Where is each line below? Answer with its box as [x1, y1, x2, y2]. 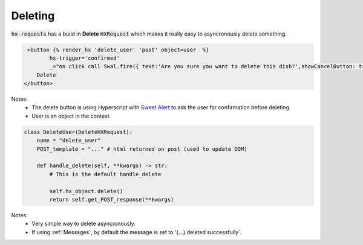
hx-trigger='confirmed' [49, 54, 120, 62]
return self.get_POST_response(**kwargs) [49, 196, 174, 203]
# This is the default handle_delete [49, 171, 162, 177]
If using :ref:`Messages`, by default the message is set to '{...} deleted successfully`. [31, 228, 242, 235]
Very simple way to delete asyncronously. [31, 220, 136, 227]
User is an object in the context [31, 112, 110, 119]
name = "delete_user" [36, 137, 101, 144]
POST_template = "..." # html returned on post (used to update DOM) [36, 145, 247, 152]
